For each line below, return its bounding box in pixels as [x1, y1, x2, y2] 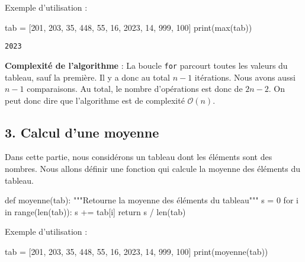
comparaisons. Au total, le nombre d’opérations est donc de [27, 82, 243, 95]
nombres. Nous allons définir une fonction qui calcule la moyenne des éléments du [5, 162, 300, 175]
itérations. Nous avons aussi [194, 71, 296, 83]
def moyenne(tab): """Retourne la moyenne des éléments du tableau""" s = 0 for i [5, 194, 298, 206]
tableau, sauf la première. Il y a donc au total [5, 71, 170, 83]
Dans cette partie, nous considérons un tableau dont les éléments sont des [5, 151, 272, 163]
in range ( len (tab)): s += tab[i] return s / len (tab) [5, 205, 186, 218]
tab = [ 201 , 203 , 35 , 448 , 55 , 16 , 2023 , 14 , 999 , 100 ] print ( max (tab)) [5, 21, 252, 33]
